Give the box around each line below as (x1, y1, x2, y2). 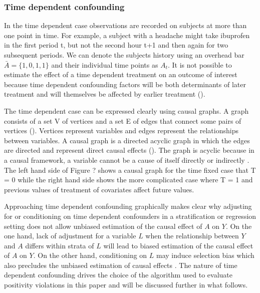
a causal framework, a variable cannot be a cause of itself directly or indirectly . (4, 154, 249, 165)
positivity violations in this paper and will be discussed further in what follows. (4, 279, 248, 290)
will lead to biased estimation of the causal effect (103, 240, 253, 250)
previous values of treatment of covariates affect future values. (4, 184, 194, 194)
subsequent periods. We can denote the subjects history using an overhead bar (4, 50, 244, 60)
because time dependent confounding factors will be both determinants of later (4, 79, 246, 89)
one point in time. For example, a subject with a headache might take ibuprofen (4, 30, 250, 40)
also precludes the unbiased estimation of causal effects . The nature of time (4, 259, 237, 270)
